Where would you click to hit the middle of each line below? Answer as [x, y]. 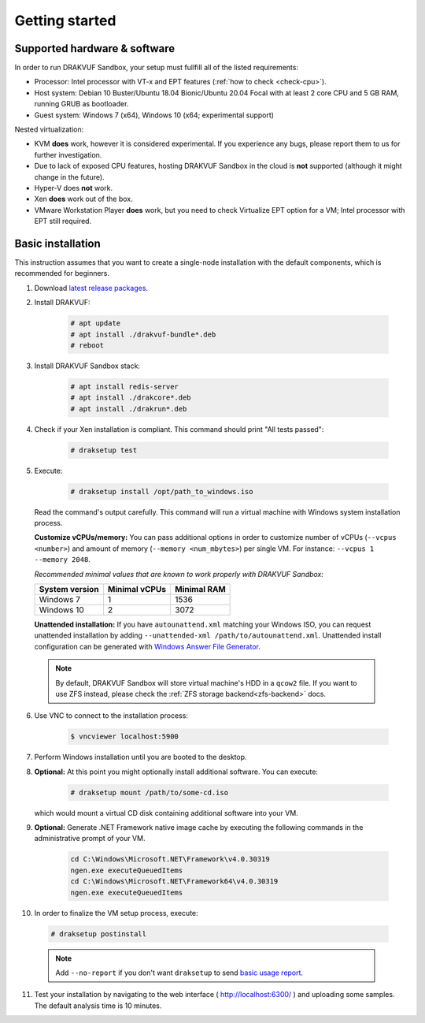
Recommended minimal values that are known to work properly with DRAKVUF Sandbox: [179, 574]
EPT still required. [63, 221]
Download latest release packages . [91, 288]
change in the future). [70, 177]
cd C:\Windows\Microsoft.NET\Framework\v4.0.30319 [170, 859]
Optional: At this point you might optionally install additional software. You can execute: [176, 772]
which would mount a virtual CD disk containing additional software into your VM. [166, 813]
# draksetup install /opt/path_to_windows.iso [162, 491]
